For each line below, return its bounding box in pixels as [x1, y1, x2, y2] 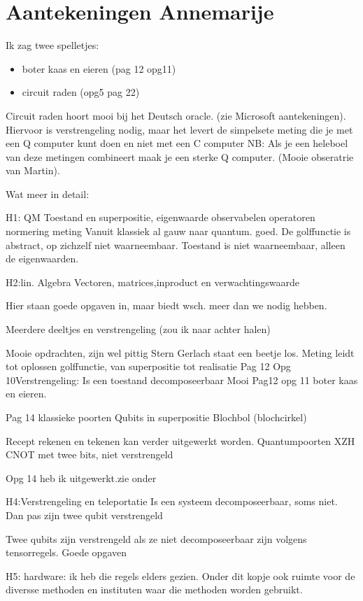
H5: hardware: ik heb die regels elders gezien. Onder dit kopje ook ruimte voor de [6, 568, 355, 583]
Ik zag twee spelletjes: [6, 38, 99, 52]
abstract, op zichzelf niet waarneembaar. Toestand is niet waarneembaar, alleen [6, 237, 346, 252]
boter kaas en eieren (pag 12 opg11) [22, 61, 176, 76]
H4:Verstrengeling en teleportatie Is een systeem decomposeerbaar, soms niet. [6, 494, 338, 509]
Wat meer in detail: [6, 186, 90, 201]
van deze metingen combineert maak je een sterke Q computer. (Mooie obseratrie [6, 149, 354, 164]
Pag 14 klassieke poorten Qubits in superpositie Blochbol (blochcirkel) [6, 410, 307, 424]
